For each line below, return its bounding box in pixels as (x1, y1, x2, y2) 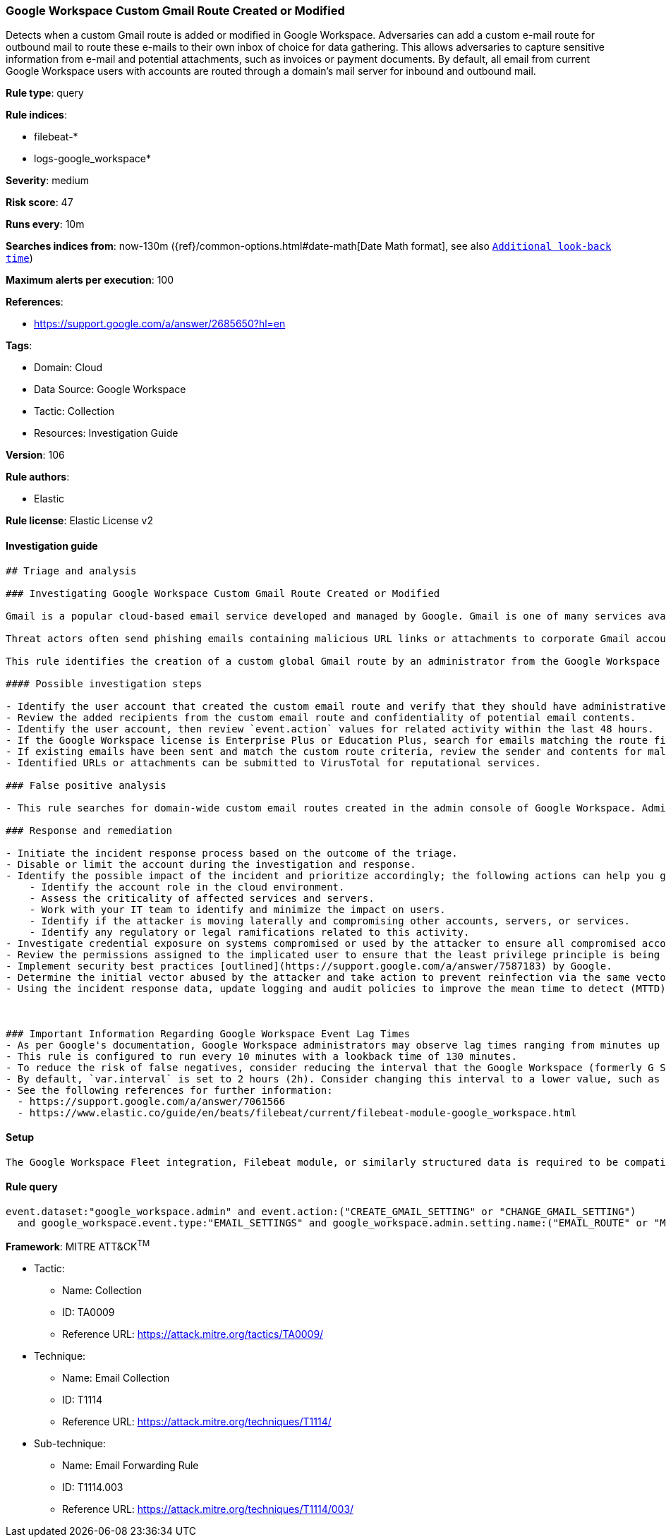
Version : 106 (6, 449, 65, 461)
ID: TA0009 (62, 1305, 115, 1318)
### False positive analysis (6, 779, 166, 791)
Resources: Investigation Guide (34, 427, 178, 440)
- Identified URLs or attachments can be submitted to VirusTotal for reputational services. (6, 756, 541, 768)
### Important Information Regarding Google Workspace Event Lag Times (6, 1027, 411, 1039)
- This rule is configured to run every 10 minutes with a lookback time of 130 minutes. (6, 1050, 517, 1062)
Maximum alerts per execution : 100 (6, 274, 174, 286)
